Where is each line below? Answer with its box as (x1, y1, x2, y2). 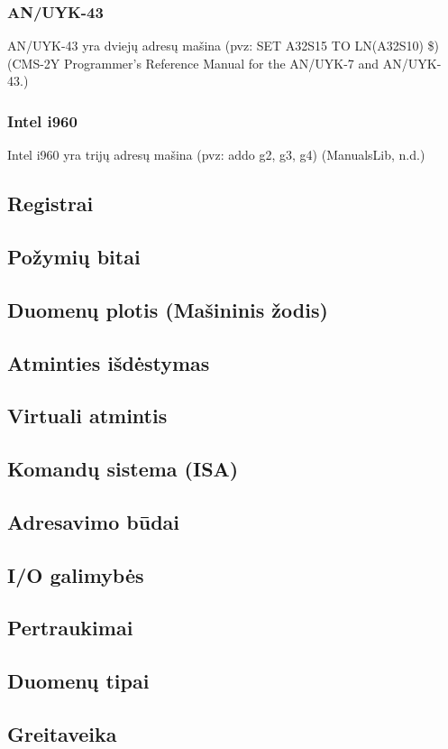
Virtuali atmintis (7, 402, 168, 430)
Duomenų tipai (7, 667, 150, 695)
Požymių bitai (7, 242, 141, 270)
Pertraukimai (7, 614, 133, 642)
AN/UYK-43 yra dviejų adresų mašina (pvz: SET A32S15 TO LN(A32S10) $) (7, 36, 439, 55)
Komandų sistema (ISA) (7, 455, 239, 483)
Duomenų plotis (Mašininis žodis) (7, 295, 328, 323)
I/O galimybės (7, 560, 144, 588)
